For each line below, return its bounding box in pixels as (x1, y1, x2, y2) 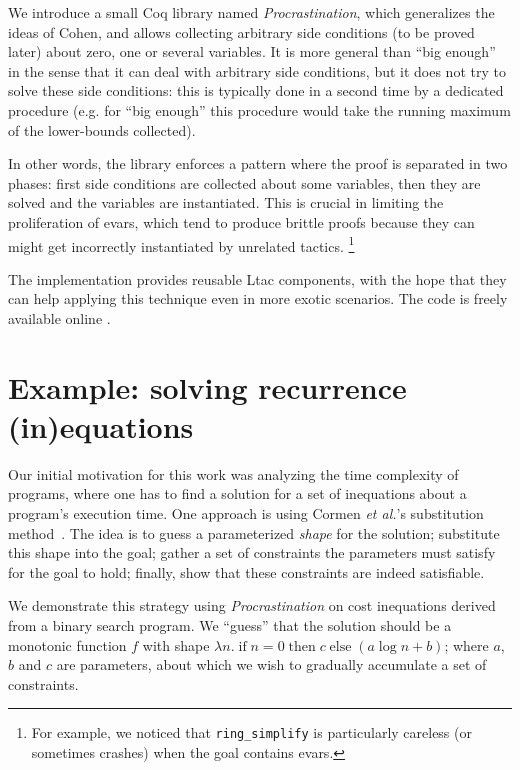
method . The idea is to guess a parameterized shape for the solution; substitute (8, 522, 500, 543)
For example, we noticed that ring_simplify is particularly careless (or (31, 722, 472, 743)
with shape (142, 634, 210, 655)
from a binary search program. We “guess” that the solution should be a (8, 615, 452, 636)
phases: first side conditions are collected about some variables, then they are (8, 172, 481, 193)
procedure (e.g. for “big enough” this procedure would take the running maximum (8, 99, 511, 120)
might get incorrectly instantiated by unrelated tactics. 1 (8, 232, 355, 256)
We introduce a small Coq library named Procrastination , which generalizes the (8, 2, 495, 22)
